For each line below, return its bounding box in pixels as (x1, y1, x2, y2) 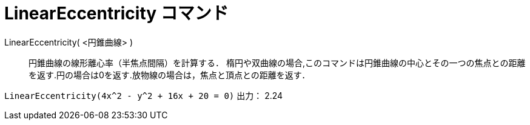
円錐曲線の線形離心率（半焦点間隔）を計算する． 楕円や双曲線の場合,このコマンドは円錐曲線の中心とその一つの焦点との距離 (29, 57, 526, 68)
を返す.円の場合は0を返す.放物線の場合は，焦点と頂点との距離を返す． (29, 69, 310, 80)
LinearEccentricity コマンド (4, 3, 229, 24)
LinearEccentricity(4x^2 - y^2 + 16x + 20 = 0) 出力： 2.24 (4, 90, 283, 101)
